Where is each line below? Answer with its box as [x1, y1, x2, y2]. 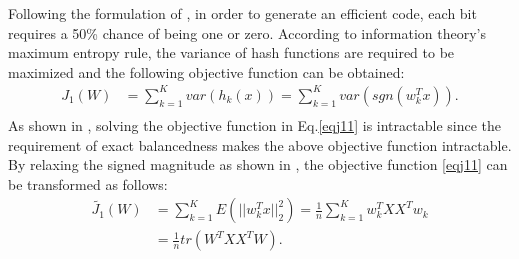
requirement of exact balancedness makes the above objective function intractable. [8, 134, 512, 155]
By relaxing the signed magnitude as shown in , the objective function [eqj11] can [8, 154, 508, 175]
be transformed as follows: [8, 173, 168, 194]
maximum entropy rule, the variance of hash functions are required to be [8, 42, 455, 63]
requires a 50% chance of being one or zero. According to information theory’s [8, 22, 486, 43]
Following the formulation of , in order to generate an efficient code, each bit [8, 3, 477, 23]
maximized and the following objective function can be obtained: [8, 61, 405, 82]
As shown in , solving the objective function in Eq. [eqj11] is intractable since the [8, 114, 501, 135]
